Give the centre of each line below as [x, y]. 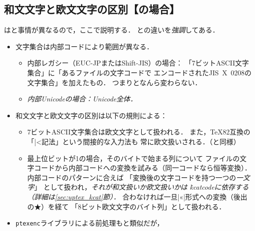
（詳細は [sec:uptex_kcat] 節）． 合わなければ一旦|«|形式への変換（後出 [137, 196]
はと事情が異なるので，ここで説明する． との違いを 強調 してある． [112, 30]
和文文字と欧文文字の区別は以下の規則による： [91, 115]
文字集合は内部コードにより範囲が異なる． [84, 46]
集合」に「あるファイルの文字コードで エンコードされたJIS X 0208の [139, 72]
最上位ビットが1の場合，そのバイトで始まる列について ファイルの [133, 158]
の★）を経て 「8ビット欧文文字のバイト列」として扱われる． [127, 206]
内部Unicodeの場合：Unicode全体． [82, 99]
